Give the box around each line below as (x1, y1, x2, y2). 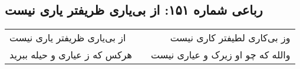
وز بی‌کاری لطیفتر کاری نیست (170, 31, 291, 45)
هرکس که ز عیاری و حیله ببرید (9, 48, 132, 62)
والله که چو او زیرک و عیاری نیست (150, 48, 291, 62)
